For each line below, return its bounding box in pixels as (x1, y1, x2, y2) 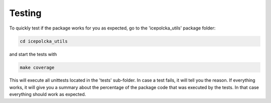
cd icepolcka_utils (20, 38, 68, 44)
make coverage (20, 64, 55, 70)
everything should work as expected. (9, 91, 86, 97)
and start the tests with (9, 51, 57, 57)
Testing (9, 7, 42, 18)
